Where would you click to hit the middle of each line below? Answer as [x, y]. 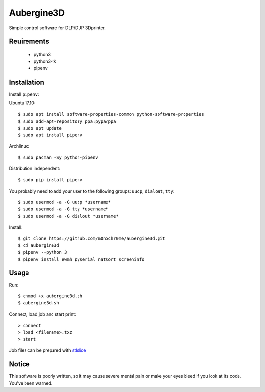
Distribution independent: [35, 168]
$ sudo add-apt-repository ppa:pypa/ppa [67, 121]
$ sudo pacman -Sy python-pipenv [58, 157]
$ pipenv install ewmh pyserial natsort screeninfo [81, 259]
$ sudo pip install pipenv [50, 180]
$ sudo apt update [40, 128]
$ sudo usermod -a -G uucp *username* [65, 202]
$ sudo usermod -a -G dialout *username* [68, 216]
